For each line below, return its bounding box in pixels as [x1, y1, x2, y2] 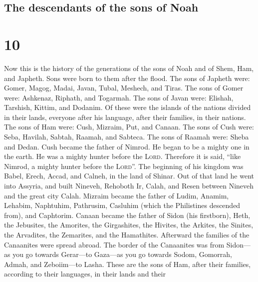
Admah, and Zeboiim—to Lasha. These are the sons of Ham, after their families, [4, 258, 251, 269]
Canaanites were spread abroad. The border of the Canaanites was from [4, 239, 225, 249]
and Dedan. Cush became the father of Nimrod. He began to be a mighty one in [4, 141, 250, 151]
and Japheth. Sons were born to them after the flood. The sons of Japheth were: [4, 72, 250, 83]
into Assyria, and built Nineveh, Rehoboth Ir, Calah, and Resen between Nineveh [4, 180, 254, 191]
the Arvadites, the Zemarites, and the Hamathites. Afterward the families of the [4, 229, 250, 239]
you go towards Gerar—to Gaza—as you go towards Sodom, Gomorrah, [12, 249, 232, 259]
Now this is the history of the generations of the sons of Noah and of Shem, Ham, [4, 62, 254, 73]
